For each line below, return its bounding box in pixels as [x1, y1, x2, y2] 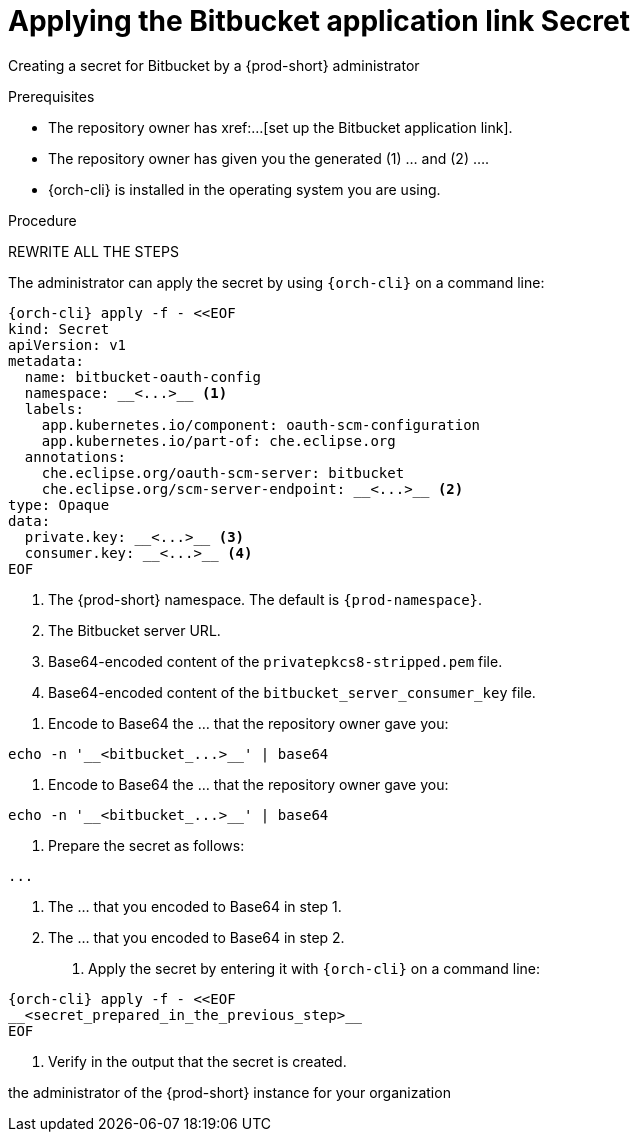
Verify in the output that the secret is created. [48, 1052, 347, 1070]
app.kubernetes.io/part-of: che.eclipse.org [41, 432, 396, 449]
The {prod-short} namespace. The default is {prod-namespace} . [48, 590, 483, 608]
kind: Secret [8, 320, 110, 337]
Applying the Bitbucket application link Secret [8, 4, 630, 38]
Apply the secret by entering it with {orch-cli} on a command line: [88, 959, 541, 977]
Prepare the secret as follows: [48, 836, 245, 854]
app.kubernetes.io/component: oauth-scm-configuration [41, 416, 481, 433]
